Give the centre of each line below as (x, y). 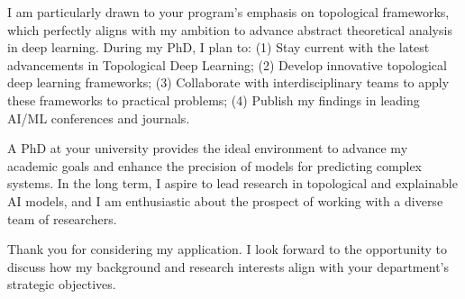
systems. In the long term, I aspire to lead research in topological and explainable (232, 183)
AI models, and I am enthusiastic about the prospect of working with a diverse (225, 200)
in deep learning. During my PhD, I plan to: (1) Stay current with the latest (219, 47)
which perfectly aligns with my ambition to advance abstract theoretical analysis (230, 29)
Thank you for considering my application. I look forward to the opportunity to (228, 249)
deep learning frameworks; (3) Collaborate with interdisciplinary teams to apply (228, 82)
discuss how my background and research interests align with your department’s (228, 266)
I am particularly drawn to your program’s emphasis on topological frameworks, (228, 12)
